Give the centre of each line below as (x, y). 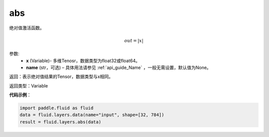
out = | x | (134, 40)
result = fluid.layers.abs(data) (61, 122)
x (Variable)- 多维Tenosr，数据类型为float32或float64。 (83, 61)
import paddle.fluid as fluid (57, 108)
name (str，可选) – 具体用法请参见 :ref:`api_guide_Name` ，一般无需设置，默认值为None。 (119, 68)
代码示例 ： (20, 95)
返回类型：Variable (29, 86)
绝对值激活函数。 (27, 28)
